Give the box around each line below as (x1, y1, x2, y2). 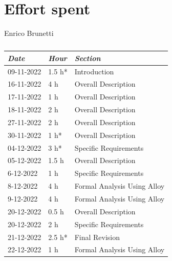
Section (74, 52, 101, 63)
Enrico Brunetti (4, 28, 54, 38)
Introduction (74, 66, 114, 76)
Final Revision (74, 231, 120, 242)
